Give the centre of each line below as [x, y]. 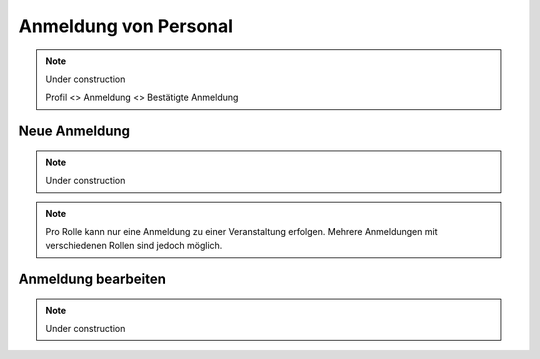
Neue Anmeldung [74, 131]
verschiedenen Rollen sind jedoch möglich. [134, 246]
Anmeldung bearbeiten [92, 279]
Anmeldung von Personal [126, 26]
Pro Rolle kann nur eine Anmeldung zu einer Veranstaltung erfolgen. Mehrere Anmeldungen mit [241, 231]
